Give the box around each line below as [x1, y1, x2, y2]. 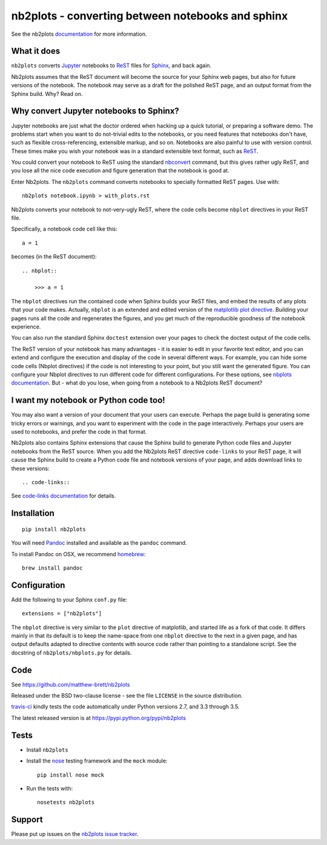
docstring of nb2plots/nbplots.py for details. [11, 649, 132, 656]
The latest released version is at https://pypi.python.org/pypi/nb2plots [11, 714, 186, 721]
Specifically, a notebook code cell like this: [11, 225, 117, 233]
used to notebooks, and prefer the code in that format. [11, 428, 147, 435]
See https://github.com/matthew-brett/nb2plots [11, 681, 130, 688]
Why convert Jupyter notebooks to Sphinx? [11, 106, 180, 116]
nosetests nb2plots [37, 799, 95, 806]
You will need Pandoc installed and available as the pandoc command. [11, 539, 187, 547]
